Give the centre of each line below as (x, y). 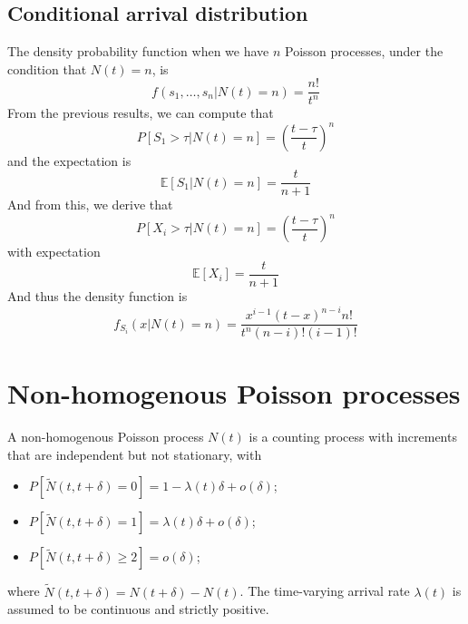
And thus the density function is (97, 295)
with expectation (54, 252)
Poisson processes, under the (364, 51)
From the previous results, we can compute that (141, 113)
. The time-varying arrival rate (325, 591)
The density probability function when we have (138, 51)
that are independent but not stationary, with (135, 454)
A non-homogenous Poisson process (106, 437)
